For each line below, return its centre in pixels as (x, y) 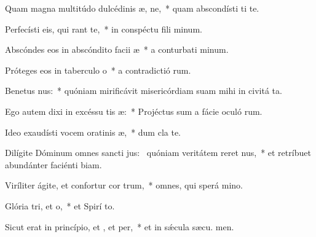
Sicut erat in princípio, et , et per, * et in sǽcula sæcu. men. (120, 226)
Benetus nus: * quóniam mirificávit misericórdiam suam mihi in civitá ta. (144, 91)
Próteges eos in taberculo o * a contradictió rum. (98, 70)
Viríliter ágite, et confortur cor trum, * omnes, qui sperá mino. (124, 185)
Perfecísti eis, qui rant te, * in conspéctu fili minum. (104, 29)
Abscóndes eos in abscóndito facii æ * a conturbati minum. (117, 49)
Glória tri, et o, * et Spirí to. (60, 205)
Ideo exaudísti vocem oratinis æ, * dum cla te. (93, 132)
